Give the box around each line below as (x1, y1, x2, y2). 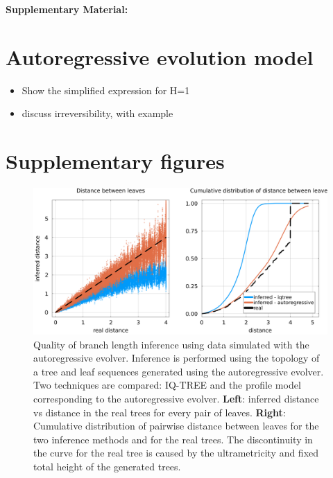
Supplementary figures (6, 147, 225, 175)
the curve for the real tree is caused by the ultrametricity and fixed (33, 445, 319, 460)
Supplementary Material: (6, 2, 128, 16)
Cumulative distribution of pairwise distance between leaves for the (33, 418, 319, 433)
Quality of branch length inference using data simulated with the (33, 337, 309, 351)
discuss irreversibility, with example (22, 106, 173, 121)
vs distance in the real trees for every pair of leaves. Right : (33, 405, 286, 419)
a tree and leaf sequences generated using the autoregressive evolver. (33, 364, 324, 378)
